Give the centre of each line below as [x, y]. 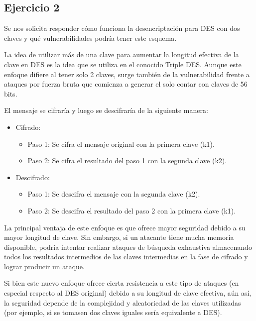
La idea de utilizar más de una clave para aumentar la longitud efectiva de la [122, 54]
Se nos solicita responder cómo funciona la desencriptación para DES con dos [122, 28]
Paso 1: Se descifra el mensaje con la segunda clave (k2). [114, 194]
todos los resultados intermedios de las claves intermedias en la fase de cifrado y [126, 257]
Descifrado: [33, 177]
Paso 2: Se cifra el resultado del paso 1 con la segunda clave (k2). [127, 160]
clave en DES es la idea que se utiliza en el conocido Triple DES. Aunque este [123, 64]
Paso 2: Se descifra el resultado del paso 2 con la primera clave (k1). [132, 210]
